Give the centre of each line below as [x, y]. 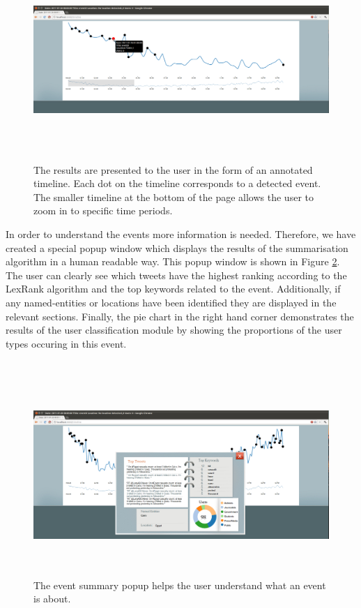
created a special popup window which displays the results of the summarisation [177, 247]
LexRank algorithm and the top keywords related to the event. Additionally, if [173, 289]
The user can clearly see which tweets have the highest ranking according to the [176, 275]
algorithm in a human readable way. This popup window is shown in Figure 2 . [173, 261]
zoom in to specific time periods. [103, 210]
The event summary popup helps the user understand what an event [180, 585]
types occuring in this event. [66, 343]
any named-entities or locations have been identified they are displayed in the [171, 302]
